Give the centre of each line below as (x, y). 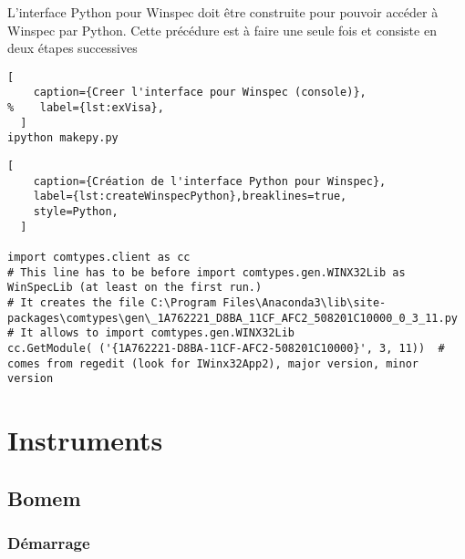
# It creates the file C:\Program (112, 302)
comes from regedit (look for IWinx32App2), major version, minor (213, 363)
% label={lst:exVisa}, (86, 108)
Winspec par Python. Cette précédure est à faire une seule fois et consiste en (222, 30)
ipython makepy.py (63, 138)
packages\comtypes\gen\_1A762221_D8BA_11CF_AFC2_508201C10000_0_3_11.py (232, 318)
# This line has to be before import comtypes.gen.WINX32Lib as (207, 272)
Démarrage (49, 542)
